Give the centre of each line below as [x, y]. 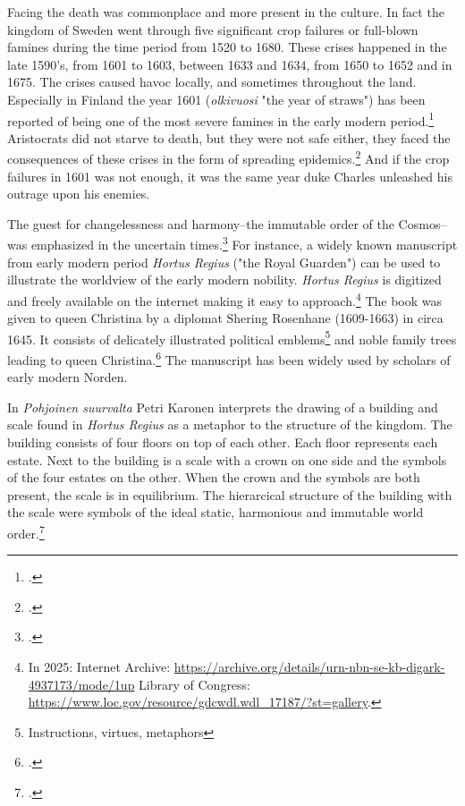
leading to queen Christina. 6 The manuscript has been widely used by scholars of [229, 358]
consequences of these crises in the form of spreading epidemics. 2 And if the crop [228, 157]
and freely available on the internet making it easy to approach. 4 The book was [225, 299]
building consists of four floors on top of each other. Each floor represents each [223, 442]
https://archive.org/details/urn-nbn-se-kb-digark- [309, 666]
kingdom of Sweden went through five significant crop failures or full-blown [213, 29]
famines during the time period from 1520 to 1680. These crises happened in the [227, 47]
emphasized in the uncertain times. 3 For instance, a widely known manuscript [244, 243]
